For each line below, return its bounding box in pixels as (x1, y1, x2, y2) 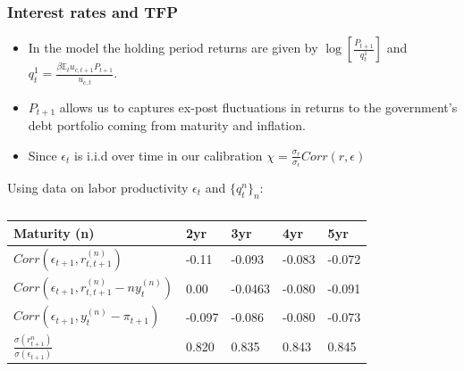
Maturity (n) (13, 223, 95, 242)
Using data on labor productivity (7, 177, 189, 196)
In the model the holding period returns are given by (28, 38, 318, 57)
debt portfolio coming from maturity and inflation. (28, 116, 306, 135)
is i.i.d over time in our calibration (74, 145, 263, 164)
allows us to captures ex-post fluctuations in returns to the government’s (59, 97, 458, 116)
